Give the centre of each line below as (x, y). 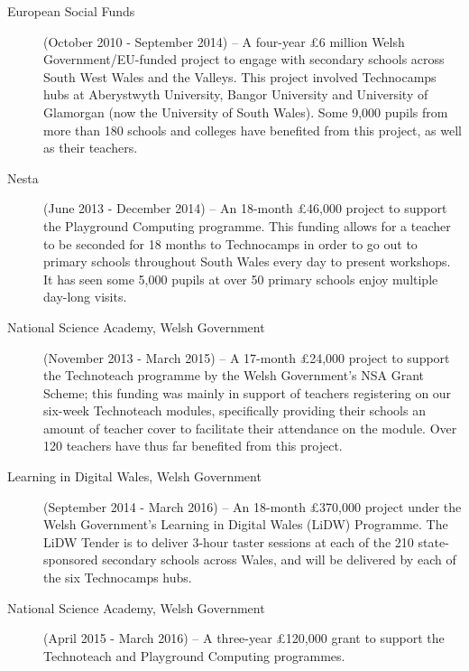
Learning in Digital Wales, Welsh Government (134, 476)
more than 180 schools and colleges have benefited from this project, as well (253, 130)
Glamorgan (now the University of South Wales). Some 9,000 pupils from (246, 112)
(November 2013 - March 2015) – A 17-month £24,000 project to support (247, 357)
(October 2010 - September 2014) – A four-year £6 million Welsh (224, 41)
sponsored (71, 559)
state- (433, 541)
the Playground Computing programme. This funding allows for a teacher (247, 225)
